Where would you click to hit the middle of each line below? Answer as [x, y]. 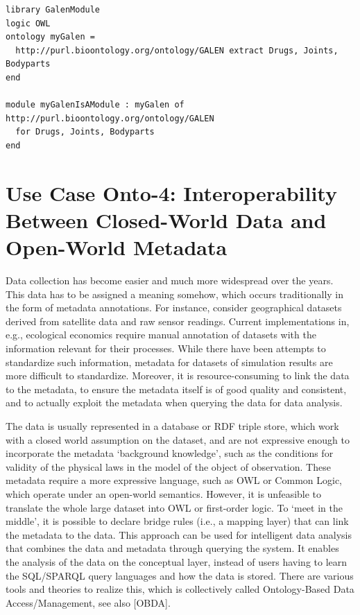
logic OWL [28, 23]
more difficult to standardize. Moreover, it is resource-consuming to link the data [178, 375]
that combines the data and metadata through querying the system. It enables [172, 548]
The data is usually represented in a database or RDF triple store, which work [172, 425]
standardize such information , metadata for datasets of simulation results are [169, 362]
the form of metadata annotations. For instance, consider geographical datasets [174, 307]
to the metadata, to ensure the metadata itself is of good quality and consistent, [176, 389]
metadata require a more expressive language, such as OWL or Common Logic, [174, 480]
